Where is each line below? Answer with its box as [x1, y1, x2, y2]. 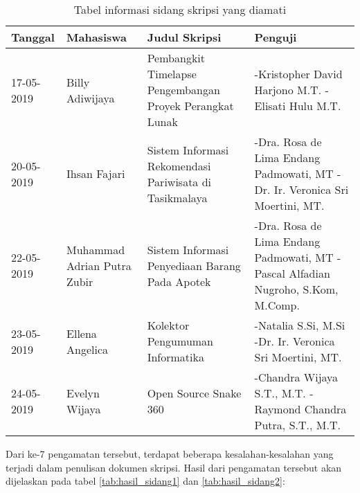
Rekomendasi [147, 157, 211, 174]
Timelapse [147, 66, 197, 82]
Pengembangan [147, 82, 220, 98]
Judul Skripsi [147, 29, 222, 45]
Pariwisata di [147, 173, 212, 190]
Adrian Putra [66, 257, 132, 274]
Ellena [66, 325, 97, 341]
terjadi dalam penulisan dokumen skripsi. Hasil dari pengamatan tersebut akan [6, 460, 342, 474]
